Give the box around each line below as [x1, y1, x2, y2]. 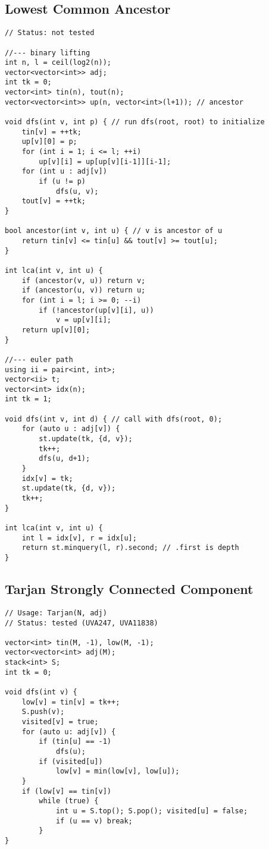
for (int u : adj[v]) [21, 167, 107, 176]
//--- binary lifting [5, 48, 90, 57]
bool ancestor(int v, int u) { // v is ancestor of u [5, 227, 223, 235]
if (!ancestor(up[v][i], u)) [39, 306, 154, 315]
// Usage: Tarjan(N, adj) [5, 608, 107, 617]
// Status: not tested [5, 29, 95, 37]
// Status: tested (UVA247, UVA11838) [5, 618, 158, 627]
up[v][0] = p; [21, 137, 77, 146]
